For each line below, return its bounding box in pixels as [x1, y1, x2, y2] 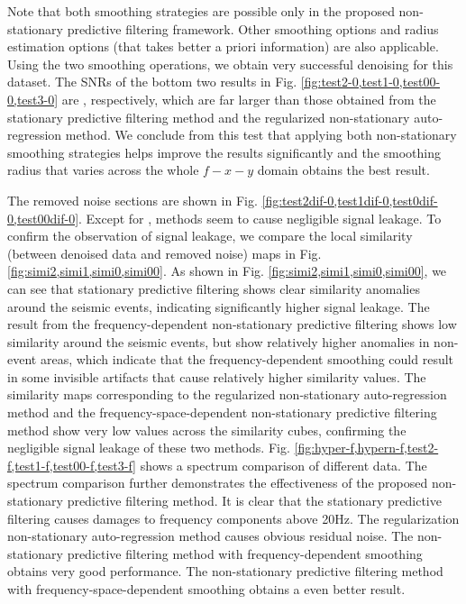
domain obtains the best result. [257, 160, 430, 179]
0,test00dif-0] [7, 208, 79, 227]
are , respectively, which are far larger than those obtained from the [61, 89, 436, 108]
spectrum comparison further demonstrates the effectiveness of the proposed [7, 473, 428, 492]
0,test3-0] [7, 89, 59, 108]
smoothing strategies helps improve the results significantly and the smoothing [7, 142, 442, 161]
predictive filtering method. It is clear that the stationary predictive [67, 491, 442, 510]
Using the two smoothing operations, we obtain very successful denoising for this [7, 54, 453, 73]
